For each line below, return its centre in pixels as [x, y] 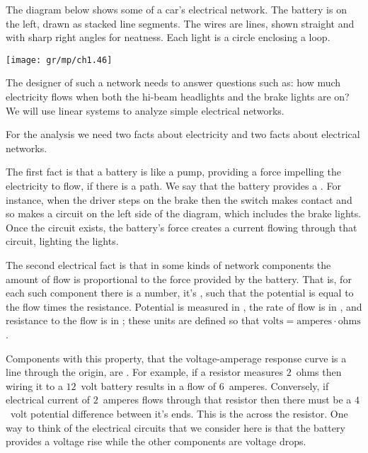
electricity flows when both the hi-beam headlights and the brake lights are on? [178, 97]
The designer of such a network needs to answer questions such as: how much [173, 82]
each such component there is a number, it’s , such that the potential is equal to [180, 293]
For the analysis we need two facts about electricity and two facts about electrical [183, 134]
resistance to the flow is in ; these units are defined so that [133, 320]
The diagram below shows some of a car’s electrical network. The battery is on [176, 9]
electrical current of [48, 400]
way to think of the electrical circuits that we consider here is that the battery [176, 427]
